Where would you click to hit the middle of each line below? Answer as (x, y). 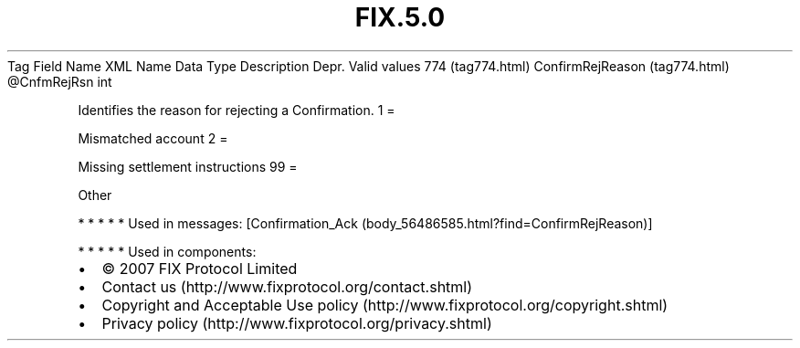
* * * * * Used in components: (167, 251)
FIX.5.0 (400, 17)
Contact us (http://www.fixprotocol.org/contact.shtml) (287, 286)
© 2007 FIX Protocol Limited (200, 268)
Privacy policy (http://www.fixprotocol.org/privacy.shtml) (297, 323)
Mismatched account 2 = (153, 138)
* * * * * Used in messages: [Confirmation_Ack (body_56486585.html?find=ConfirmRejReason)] (365, 223)
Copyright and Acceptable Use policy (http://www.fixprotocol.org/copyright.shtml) (385, 305)
